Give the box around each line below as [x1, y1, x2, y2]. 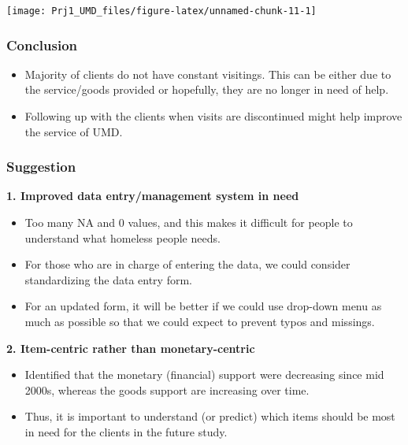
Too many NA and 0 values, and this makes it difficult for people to [24, 214, 353, 231]
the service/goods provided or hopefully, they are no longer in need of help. [24, 81, 389, 98]
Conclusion [6, 35, 77, 54]
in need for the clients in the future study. [24, 424, 228, 439]
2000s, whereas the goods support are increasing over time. [24, 381, 310, 398]
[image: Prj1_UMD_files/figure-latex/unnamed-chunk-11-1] [6, 6, 317, 17]
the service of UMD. [24, 123, 123, 139]
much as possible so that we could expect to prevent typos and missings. [24, 313, 375, 330]
